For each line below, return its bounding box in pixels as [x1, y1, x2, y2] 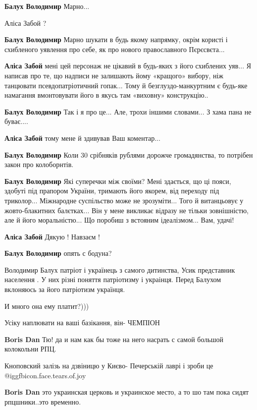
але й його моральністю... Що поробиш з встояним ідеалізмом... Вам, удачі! [4, 215, 234, 225]
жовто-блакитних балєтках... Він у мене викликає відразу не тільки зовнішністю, [4, 205, 249, 215]
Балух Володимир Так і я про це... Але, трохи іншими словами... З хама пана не [4, 106, 252, 117]
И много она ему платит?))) [4, 300, 89, 311]
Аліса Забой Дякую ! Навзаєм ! [4, 231, 100, 241]
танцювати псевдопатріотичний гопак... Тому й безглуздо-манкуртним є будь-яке [4, 80, 248, 90]
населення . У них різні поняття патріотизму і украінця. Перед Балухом [4, 274, 221, 285]
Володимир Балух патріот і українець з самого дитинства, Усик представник [4, 264, 235, 275]
